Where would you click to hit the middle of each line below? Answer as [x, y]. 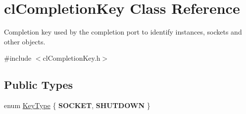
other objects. [25, 41]
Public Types [39, 85]
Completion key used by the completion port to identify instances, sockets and [123, 32]
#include [18, 58]
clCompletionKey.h [72, 58]
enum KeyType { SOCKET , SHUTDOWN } [77, 105]
